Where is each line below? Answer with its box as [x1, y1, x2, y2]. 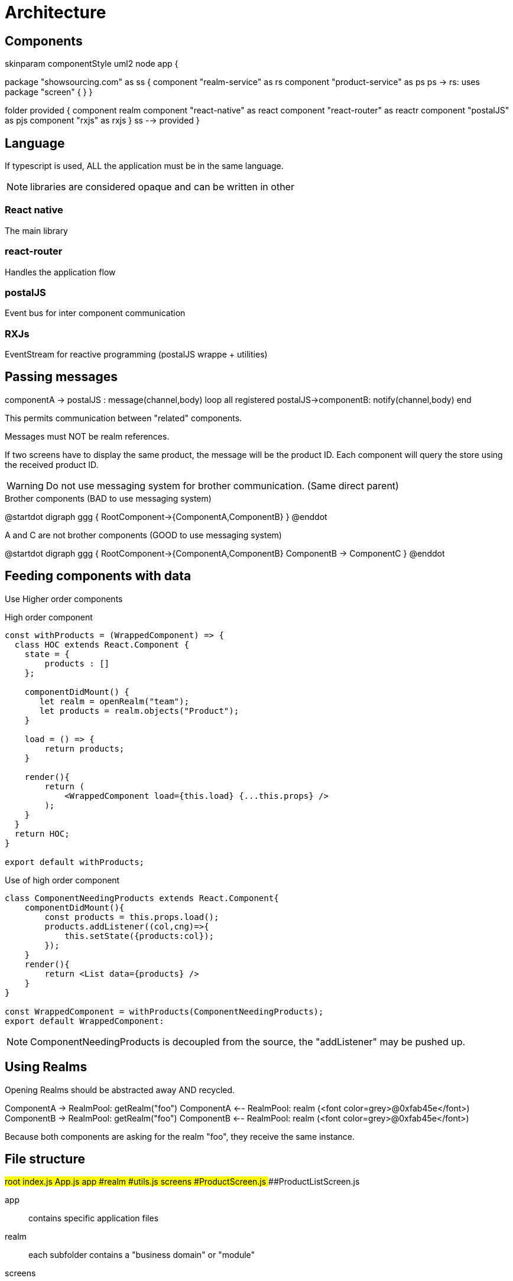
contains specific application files [28, 1213, 159, 1224]
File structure [5, 1151, 85, 1166]
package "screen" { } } [5, 87, 93, 97]
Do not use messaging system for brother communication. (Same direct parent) [46, 479, 399, 492]
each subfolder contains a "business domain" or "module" [28, 1250, 255, 1260]
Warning [7, 479, 44, 492]
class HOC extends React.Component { [14, 639, 189, 649]
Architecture [5, 2, 106, 22]
